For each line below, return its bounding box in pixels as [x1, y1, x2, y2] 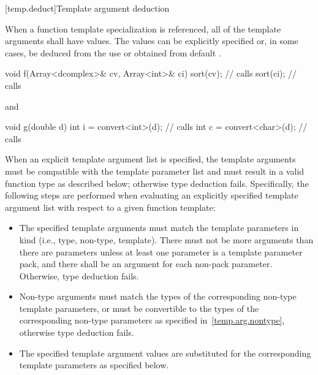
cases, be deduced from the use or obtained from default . [5, 46, 221, 59]
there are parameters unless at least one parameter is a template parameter [19, 245, 303, 258]
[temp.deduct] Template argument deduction [5, 2, 170, 14]
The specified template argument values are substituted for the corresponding [19, 346, 311, 359]
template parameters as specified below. [19, 358, 169, 371]
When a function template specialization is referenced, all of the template [5, 22, 281, 35]
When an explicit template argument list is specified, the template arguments [5, 153, 296, 165]
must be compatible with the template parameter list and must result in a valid [5, 164, 305, 177]
